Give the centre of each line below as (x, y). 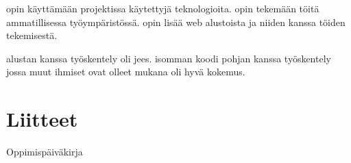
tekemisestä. (32, 35)
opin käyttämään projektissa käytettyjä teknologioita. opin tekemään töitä (163, 8)
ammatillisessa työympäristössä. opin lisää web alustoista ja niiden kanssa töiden (176, 22)
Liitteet (42, 119)
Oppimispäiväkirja (45, 152)
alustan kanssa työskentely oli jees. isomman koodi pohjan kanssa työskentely (169, 58)
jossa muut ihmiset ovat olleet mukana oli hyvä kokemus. (126, 72)
